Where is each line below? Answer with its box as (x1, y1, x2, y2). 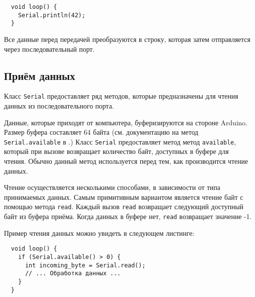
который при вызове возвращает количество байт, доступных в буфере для (4, 146, 229, 156)
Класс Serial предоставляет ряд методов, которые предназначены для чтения (4, 91, 238, 101)
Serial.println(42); (18, 11, 85, 19)
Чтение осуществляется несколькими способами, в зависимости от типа (4, 182, 220, 192)
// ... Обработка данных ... (25, 270, 121, 277)
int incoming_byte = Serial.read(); (25, 261, 146, 269)
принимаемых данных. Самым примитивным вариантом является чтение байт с (4, 191, 243, 202)
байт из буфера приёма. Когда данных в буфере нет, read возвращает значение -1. (4, 211, 252, 222)
